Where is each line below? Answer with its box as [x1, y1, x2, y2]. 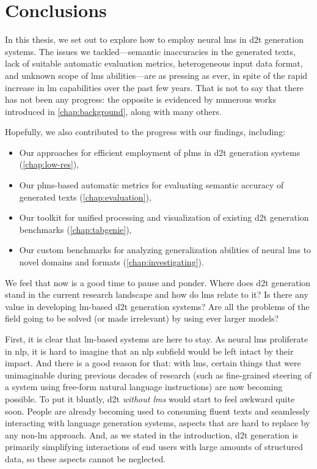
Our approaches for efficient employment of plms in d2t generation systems [19, 146, 301, 158]
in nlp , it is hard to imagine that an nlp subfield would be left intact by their [5, 344, 294, 357]
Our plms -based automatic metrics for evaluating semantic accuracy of [19, 179, 284, 191]
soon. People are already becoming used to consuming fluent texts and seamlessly [5, 404, 310, 417]
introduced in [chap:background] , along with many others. [5, 105, 222, 117]
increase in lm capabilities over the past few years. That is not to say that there [5, 81, 304, 94]
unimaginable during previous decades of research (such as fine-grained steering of [5, 368, 312, 381]
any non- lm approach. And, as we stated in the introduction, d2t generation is [5, 428, 298, 441]
